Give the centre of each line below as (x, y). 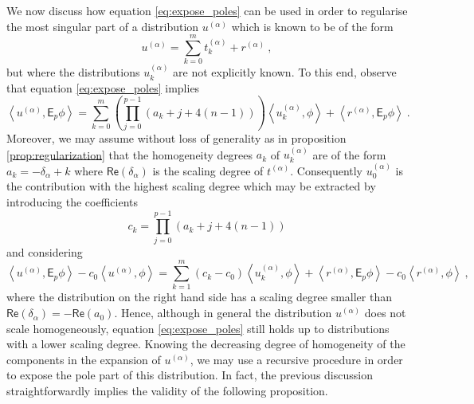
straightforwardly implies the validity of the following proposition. (167, 391)
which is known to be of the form (312, 26)
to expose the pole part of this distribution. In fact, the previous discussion (190, 375)
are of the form (349, 154)
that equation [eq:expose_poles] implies (103, 87)
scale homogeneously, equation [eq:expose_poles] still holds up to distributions (198, 328)
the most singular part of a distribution (103, 26)
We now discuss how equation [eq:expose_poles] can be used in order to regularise (207, 10)
